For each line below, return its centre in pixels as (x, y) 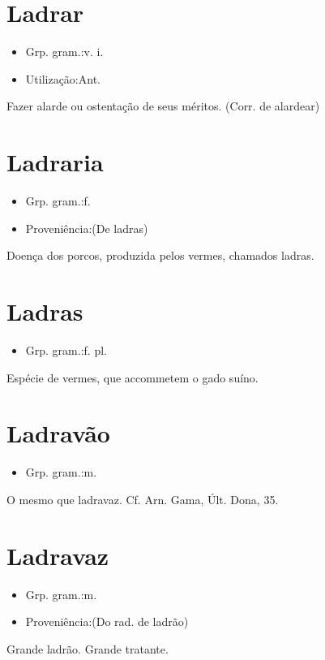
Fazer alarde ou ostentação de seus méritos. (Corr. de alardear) (163, 106)
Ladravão (58, 433)
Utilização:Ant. (63, 78)
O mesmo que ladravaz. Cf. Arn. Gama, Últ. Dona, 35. (143, 499)
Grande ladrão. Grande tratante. (88, 648)
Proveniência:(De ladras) (87, 228)
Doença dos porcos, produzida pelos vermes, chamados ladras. (160, 255)
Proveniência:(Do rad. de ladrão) (107, 621)
